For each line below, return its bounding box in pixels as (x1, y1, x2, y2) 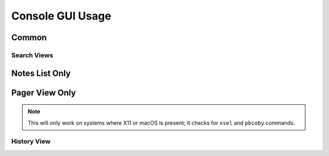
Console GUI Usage (11, 9, 111, 23)
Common (11, 32, 47, 43)
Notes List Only (11, 68, 71, 79)
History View (11, 137, 51, 146)
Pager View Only (11, 87, 76, 97)
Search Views (11, 51, 54, 59)
